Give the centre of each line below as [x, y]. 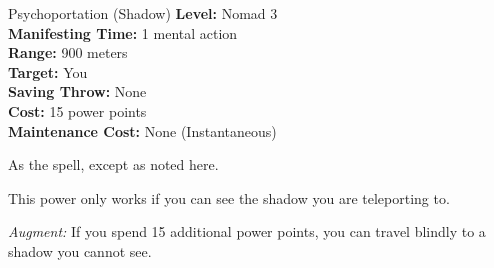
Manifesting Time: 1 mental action [123, 32]
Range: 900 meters [68, 52]
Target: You [48, 71]
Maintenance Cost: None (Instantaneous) [142, 130]
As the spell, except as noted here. [113, 164]
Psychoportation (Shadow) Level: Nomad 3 [143, 13]
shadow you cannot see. [80, 250]
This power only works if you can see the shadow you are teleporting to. [229, 197]
